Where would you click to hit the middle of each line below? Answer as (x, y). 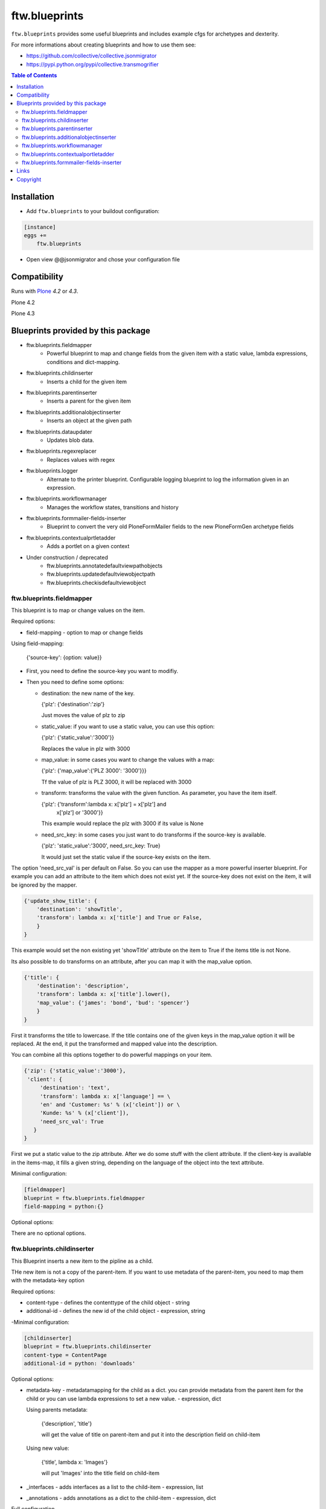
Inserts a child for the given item (87, 381)
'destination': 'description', (83, 986)
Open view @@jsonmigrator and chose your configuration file (103, 260)
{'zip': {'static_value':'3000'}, (75, 1071)
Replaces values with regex (81, 459)
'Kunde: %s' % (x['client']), (84, 1113)
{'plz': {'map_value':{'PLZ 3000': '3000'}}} (94, 771)
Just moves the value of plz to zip (83, 715)
